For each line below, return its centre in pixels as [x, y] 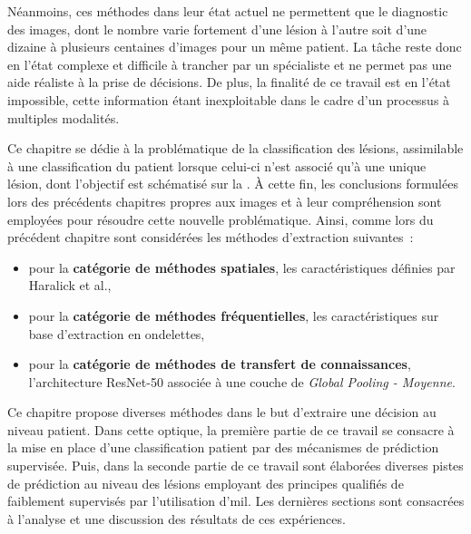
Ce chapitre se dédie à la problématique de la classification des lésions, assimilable [235, 148]
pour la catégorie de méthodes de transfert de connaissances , [220, 364]
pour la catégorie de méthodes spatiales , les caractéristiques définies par [242, 267]
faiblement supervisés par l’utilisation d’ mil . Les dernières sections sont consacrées [236, 501]
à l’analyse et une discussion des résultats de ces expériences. [177, 518]
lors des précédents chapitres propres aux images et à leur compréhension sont [225, 201]
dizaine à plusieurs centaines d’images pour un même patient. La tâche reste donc [235, 47]
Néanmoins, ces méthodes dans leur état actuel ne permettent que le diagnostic [228, 11]
